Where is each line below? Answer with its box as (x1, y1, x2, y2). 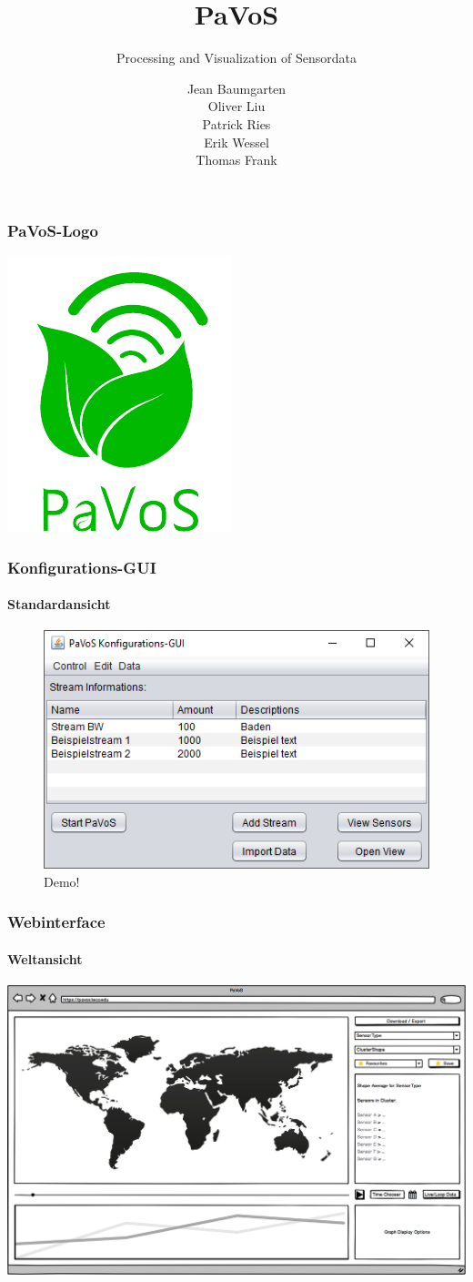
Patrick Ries (202, 114, 271, 133)
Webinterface (7, 911, 106, 933)
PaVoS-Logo (7, 219, 98, 241)
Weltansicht (7, 949, 83, 968)
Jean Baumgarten (186, 78, 287, 97)
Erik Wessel (204, 132, 269, 151)
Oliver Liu (207, 97, 266, 116)
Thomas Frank (196, 150, 277, 169)
